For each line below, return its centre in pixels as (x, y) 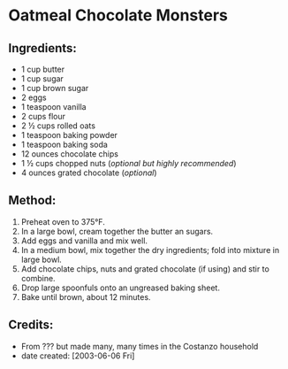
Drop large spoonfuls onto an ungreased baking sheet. (120, 288)
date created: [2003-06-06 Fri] (78, 356)
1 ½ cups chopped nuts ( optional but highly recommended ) (129, 163)
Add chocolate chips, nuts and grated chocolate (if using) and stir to (145, 269)
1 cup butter (43, 69)
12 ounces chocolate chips (69, 154)
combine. (38, 278)
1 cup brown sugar (55, 88)
